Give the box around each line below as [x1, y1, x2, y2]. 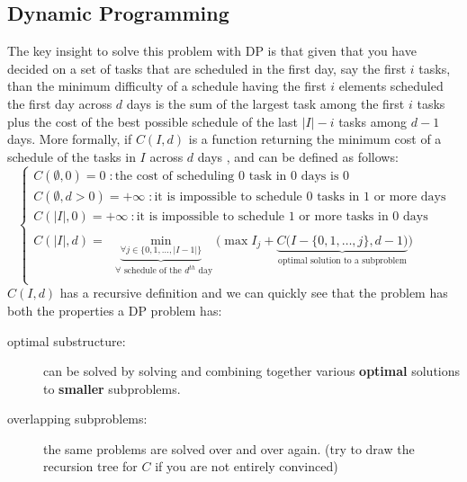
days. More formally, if [7, 129, 132, 148]
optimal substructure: [7, 331, 126, 350]
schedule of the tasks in [7, 147, 136, 165]
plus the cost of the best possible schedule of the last [7, 112, 298, 130]
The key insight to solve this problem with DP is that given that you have [7, 41, 417, 60]
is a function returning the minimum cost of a [188, 129, 442, 148]
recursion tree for [43, 457, 138, 476]
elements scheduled [338, 76, 444, 95]
